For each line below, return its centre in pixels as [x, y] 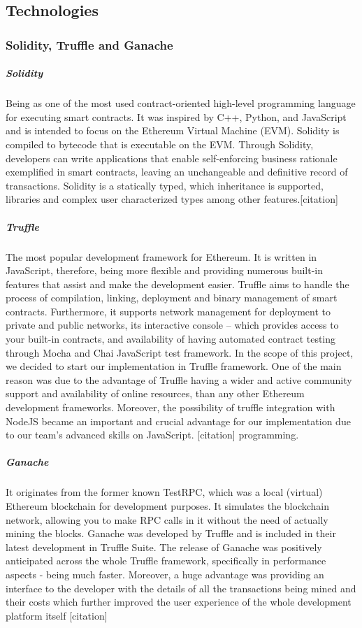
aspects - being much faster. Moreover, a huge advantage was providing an [165, 574]
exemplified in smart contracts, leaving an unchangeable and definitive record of [177, 172]
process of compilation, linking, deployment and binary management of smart [172, 298]
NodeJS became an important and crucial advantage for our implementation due [178, 421]
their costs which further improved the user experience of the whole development [179, 602]
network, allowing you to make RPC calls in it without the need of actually [167, 519]
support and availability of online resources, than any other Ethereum [155, 393]
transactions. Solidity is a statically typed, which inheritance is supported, [165, 185]
